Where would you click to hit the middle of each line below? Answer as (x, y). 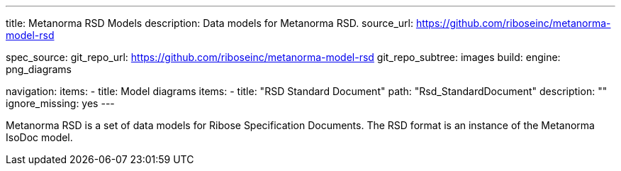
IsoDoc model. (39, 137)
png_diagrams (39, 69)
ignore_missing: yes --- (60, 103)
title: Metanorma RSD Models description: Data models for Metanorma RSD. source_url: (209, 23)
